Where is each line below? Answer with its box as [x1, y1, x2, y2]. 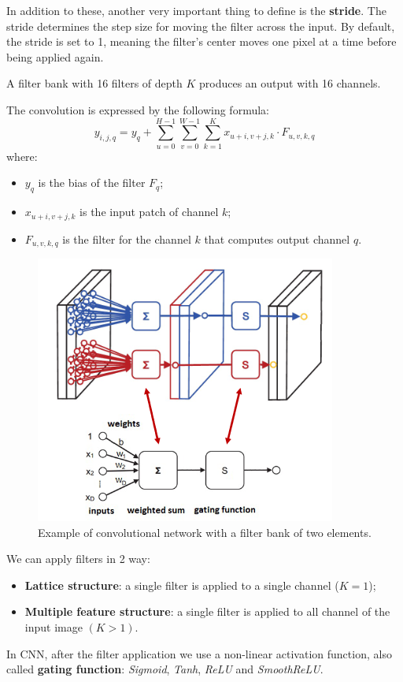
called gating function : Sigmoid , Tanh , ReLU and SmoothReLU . [6, 661, 324, 677]
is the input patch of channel [79, 203, 219, 220]
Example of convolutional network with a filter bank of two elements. [38, 524, 372, 540]
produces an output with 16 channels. [199, 75, 381, 91]
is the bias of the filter [38, 174, 146, 191]
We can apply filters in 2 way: [6, 550, 150, 567]
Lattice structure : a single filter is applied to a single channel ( [24, 576, 339, 593]
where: [6, 147, 38, 164]
